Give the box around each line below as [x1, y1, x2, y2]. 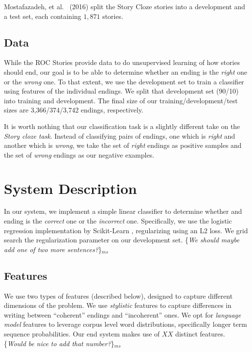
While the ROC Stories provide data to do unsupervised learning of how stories [4, 57, 240, 67]
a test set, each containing [4, 11, 81, 21]
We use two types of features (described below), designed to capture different [4, 290, 233, 301]
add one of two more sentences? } [4, 244, 102, 254]
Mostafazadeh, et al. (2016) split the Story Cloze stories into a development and [4, 1, 245, 11]
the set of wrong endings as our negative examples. [4, 149, 155, 160]
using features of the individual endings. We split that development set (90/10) [4, 86, 239, 96]
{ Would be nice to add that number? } [4, 338, 114, 348]
